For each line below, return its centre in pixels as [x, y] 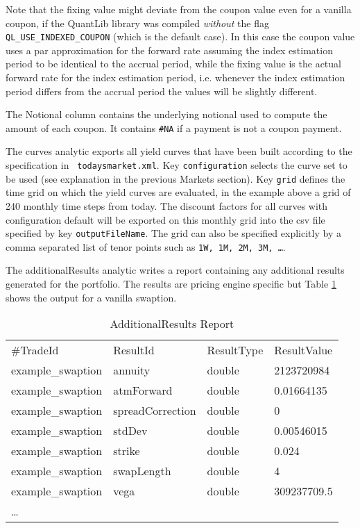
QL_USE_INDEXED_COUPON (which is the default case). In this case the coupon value [180, 36]
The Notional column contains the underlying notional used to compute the [166, 114]
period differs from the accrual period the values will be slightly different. [162, 91]
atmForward [143, 390]
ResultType [235, 350]
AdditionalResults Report [172, 324]
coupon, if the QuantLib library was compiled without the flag [137, 23]
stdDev [130, 431]
